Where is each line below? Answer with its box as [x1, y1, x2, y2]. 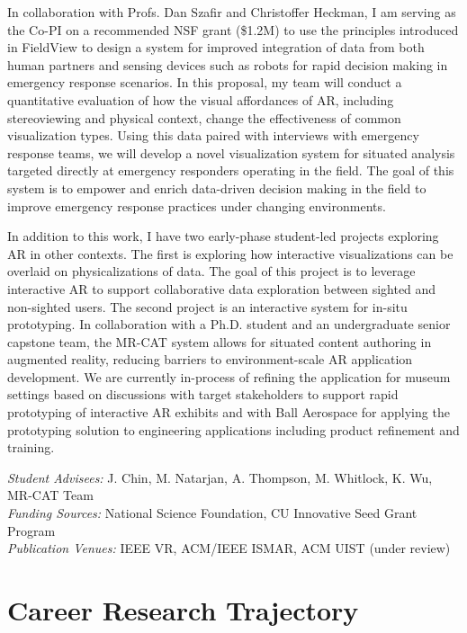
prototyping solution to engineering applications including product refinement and [7, 420, 460, 439]
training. [7, 438, 55, 457]
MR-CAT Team [7, 486, 94, 504]
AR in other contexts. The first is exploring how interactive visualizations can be [7, 244, 454, 263]
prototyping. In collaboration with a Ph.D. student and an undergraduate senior [7, 315, 451, 334]
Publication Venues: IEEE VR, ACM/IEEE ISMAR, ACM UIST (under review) [7, 539, 451, 557]
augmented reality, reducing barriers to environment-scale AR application [7, 350, 413, 369]
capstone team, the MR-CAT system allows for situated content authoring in [7, 332, 432, 351]
